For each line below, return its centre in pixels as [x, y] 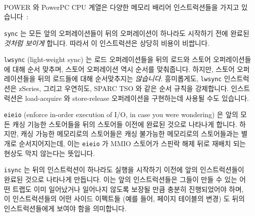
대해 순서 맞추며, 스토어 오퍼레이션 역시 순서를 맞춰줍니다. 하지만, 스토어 [124, 69]
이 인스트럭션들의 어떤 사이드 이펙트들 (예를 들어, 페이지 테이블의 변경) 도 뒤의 [125, 199]
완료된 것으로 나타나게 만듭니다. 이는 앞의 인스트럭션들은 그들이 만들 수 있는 [121, 179]
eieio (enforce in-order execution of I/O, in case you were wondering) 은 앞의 [121, 114]
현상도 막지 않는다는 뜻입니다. [50, 153]
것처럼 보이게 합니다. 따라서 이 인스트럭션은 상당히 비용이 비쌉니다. [107, 43]
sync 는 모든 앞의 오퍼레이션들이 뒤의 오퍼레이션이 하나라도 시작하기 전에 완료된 [127, 33]
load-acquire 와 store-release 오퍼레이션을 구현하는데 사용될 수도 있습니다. [137, 98]
